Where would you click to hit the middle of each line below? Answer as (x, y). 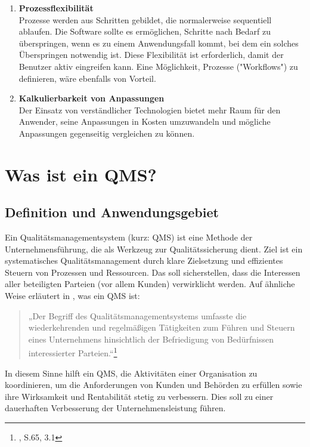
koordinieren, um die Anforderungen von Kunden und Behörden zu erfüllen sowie (154, 385)
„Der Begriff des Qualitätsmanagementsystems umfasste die (137, 315)
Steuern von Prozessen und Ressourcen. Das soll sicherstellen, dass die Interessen (153, 272)
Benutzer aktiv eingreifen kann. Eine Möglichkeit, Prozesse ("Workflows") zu (158, 66)
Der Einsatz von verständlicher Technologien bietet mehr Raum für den (150, 110)
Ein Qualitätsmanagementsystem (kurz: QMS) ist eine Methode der (129, 237)
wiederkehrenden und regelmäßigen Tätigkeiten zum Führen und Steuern (162, 327)
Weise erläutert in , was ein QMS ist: (72, 296)
